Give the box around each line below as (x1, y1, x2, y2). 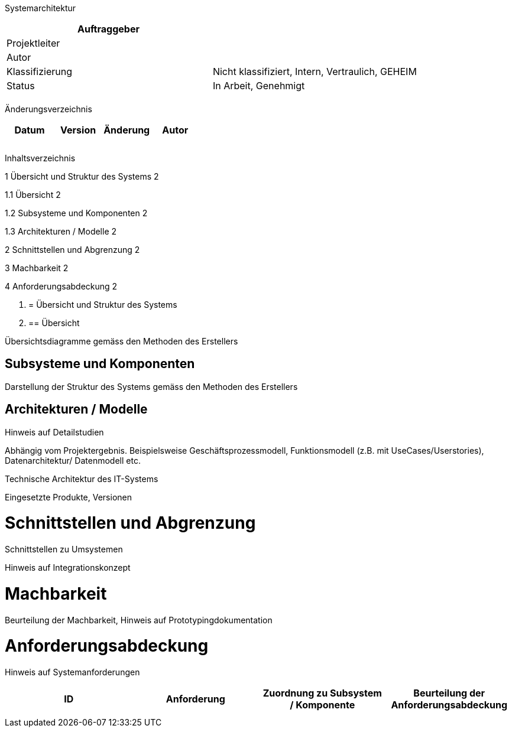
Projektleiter (7, 37, 60, 49)
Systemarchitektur (5, 3, 76, 13)
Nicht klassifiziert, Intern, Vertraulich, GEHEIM (212, 66, 417, 77)
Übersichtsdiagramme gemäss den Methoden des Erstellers (5, 336, 238, 346)
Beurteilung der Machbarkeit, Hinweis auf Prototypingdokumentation (5, 614, 273, 625)
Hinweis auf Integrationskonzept (5, 562, 131, 573)
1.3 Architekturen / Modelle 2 (5, 226, 117, 236)
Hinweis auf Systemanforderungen (5, 667, 140, 678)
